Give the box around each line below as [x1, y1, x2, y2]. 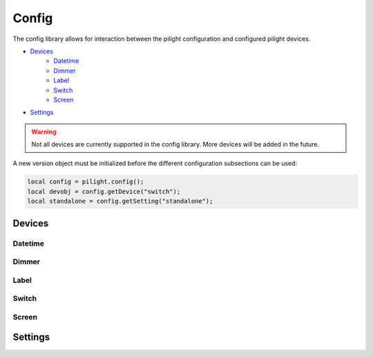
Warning [31, 127, 57, 136]
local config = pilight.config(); [27, 178, 144, 186]
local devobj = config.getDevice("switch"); [27, 187, 181, 195]
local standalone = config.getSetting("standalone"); [27, 197, 213, 205]
